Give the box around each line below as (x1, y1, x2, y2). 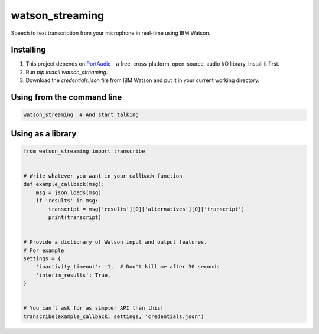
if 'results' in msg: (35, 198, 99, 204)
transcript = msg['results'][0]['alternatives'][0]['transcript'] (48, 205, 245, 212)
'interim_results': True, (35, 271, 111, 279)
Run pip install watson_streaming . (25, 68, 108, 76)
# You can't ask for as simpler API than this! (23, 304, 164, 312)
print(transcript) (48, 214, 102, 221)
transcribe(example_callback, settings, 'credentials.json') (23, 313, 204, 320)
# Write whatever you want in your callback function (23, 173, 183, 179)
